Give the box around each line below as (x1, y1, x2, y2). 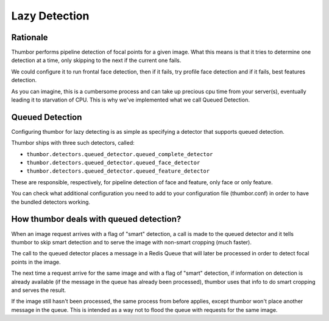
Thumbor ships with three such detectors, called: (11, 139, 135, 147)
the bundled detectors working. (11, 198, 91, 205)
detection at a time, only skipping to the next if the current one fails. (11, 57, 182, 64)
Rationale (11, 32, 48, 43)
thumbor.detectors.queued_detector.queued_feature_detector (26, 168, 210, 174)
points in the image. (11, 258, 61, 266)
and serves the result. (11, 286, 66, 294)
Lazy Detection (11, 9, 90, 22)
